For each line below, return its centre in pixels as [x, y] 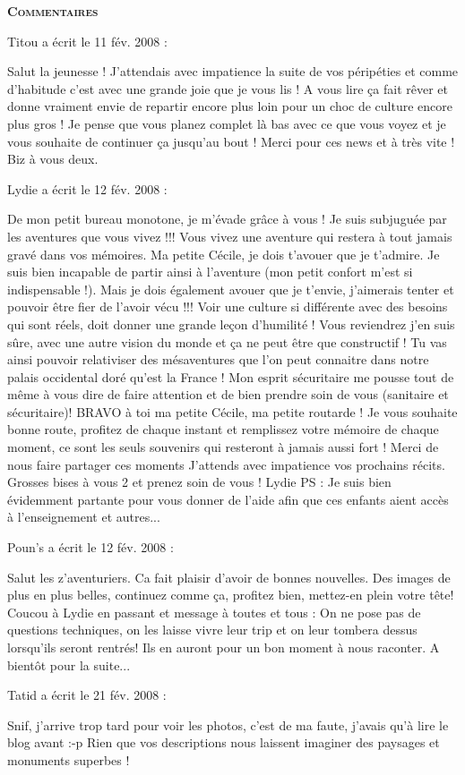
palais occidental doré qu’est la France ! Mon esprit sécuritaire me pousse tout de [231, 376]
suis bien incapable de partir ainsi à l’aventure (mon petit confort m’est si [210, 272]
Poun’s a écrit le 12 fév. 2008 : [90, 547]
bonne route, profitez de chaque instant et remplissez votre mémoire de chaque [223, 429]
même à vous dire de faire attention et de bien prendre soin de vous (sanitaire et [228, 394]
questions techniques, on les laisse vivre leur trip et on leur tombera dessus [212, 630]
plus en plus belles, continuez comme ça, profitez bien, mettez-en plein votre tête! [231, 595]
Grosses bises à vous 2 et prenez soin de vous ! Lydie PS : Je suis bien [199, 482]
